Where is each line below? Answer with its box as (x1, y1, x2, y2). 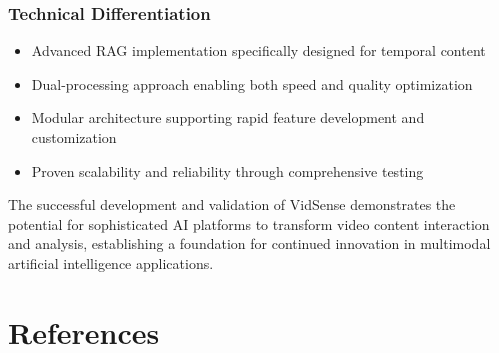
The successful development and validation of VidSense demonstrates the (8, 194, 456, 215)
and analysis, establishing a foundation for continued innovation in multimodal (8, 233, 491, 254)
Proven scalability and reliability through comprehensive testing (31, 160, 424, 181)
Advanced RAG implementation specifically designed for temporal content (31, 40, 486, 61)
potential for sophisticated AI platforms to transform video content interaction (8, 213, 490, 234)
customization (31, 127, 117, 147)
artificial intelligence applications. (8, 252, 214, 273)
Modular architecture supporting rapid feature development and (31, 107, 425, 128)
